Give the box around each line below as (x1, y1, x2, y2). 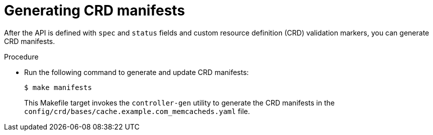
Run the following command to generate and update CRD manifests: (24, 67, 249, 76)
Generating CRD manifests (4, 2, 185, 19)
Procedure (4, 52, 39, 61)
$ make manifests (24, 83, 92, 91)
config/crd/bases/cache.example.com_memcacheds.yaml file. (24, 106, 250, 115)
